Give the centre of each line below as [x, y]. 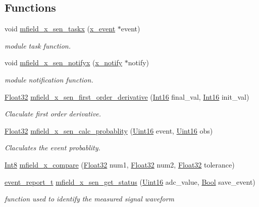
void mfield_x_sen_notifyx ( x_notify [64, 63]
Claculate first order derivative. [53, 114]
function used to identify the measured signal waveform [90, 199]
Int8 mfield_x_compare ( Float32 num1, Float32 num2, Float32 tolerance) [120, 164]
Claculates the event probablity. [53, 148]
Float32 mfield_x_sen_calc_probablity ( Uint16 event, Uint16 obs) [109, 130]
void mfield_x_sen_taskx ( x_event [60, 29]
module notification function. [49, 79]
